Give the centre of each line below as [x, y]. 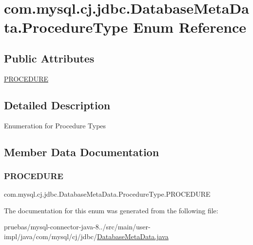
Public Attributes [49, 58]
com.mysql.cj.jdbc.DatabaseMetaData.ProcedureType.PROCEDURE [107, 194]
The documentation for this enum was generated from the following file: [111, 210]
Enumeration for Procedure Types [55, 125]
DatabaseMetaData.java [133, 236]
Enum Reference [190, 27]
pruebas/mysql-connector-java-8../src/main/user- [77, 227]
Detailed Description [57, 105]
